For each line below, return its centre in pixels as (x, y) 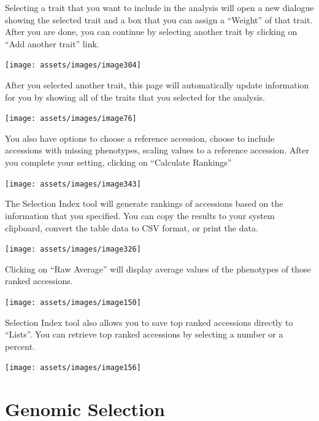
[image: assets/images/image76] (71, 119)
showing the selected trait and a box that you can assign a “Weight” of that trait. (159, 19)
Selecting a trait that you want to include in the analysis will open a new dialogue (159, 7)
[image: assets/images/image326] (73, 249)
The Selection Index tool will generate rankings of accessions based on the (144, 203)
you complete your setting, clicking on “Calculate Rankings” (118, 162)
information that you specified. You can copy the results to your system (140, 215)
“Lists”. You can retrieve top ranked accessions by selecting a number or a (144, 334)
